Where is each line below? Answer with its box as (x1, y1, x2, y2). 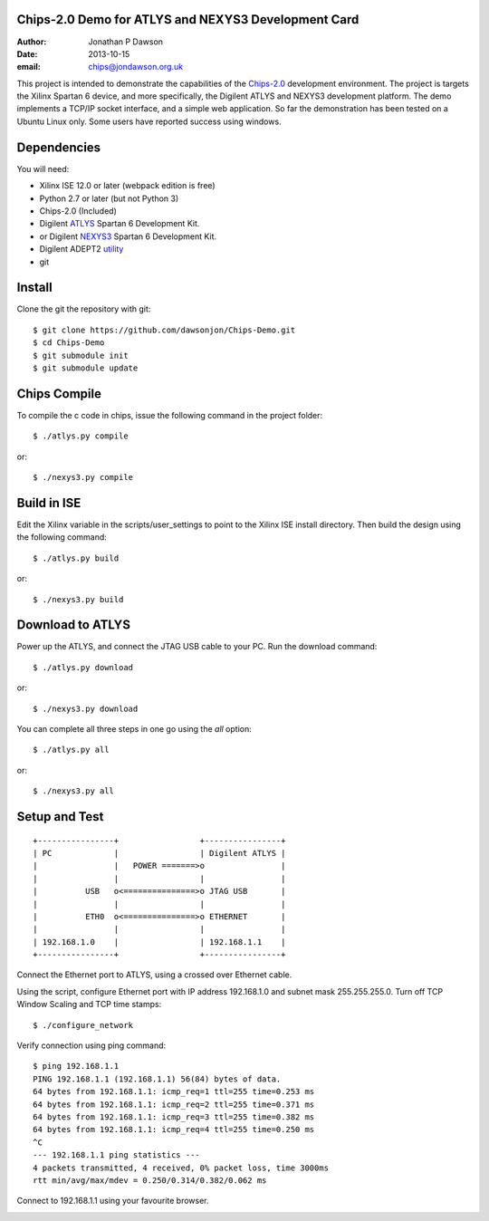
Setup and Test (16, 809, 104, 824)
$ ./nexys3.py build (33, 594, 124, 604)
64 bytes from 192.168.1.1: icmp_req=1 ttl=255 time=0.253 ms (33, 1087, 315, 1097)
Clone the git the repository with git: (16, 303, 151, 314)
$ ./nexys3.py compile (33, 472, 134, 483)
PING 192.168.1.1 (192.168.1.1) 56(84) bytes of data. (33, 1073, 282, 1084)
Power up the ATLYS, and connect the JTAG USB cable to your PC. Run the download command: (16, 641, 378, 652)
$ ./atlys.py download (33, 662, 134, 672)
